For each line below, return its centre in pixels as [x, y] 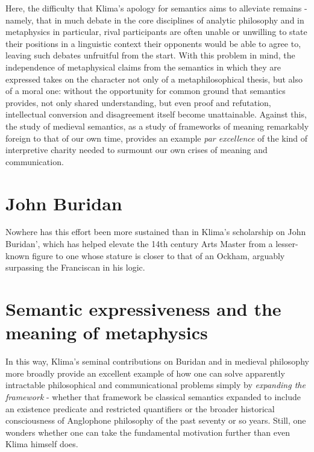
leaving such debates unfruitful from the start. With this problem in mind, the [150, 55]
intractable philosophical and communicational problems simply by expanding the [155, 385]
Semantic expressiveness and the [143, 309]
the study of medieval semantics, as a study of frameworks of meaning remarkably [157, 126]
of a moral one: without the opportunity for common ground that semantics [146, 91]
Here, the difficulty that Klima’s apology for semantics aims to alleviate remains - [156, 8]
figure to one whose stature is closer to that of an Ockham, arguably [159, 255]
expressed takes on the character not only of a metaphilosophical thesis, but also [154, 79]
